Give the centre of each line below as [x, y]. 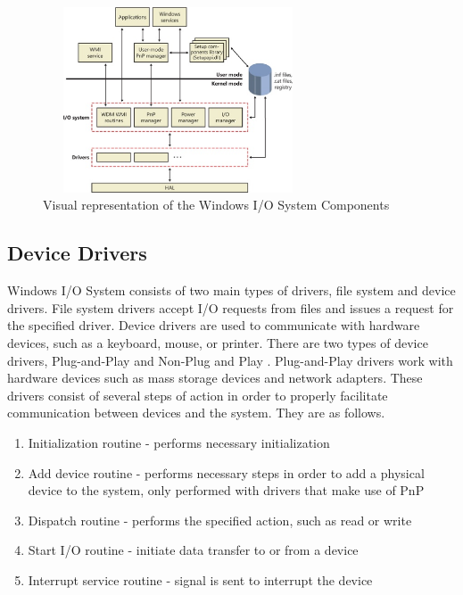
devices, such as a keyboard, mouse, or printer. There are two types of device [218, 343]
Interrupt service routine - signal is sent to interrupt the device [200, 579]
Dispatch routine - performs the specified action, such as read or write [220, 520]
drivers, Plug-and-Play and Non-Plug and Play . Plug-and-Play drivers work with [230, 360]
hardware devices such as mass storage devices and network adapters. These [215, 378]
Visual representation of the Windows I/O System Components [216, 205]
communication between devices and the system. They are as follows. [196, 413]
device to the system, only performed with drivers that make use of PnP [226, 490]
